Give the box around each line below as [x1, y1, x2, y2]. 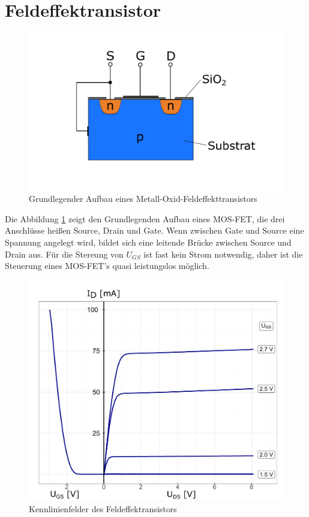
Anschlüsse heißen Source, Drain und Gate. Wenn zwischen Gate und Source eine [5, 224, 304, 237]
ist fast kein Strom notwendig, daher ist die [143, 247, 303, 260]
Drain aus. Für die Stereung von [5, 247, 124, 260]
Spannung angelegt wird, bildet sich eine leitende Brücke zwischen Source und [5, 236, 292, 249]
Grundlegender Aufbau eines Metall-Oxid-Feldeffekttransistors [29, 192, 257, 205]
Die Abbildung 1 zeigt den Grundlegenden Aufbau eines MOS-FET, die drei [5, 212, 285, 225]
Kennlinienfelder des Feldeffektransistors [29, 503, 177, 515]
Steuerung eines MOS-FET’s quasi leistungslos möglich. [5, 259, 209, 272]
